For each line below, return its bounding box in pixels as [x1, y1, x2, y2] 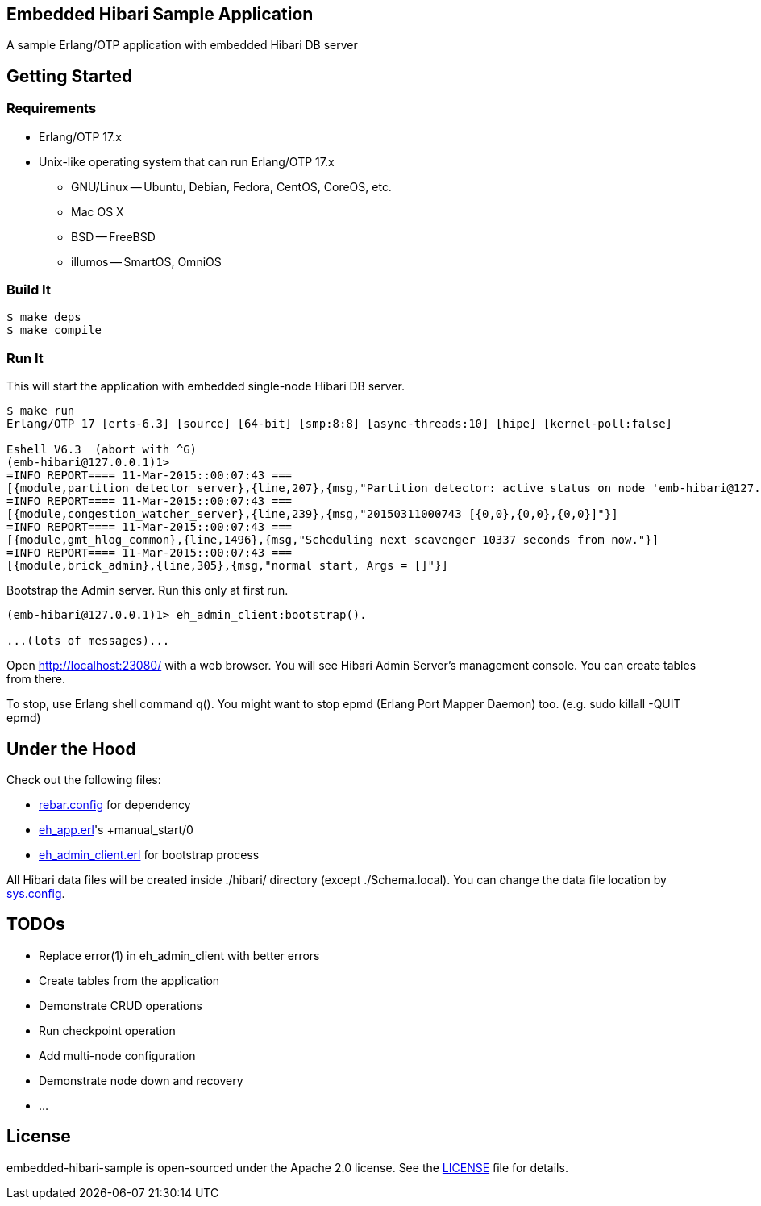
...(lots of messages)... [6, 634, 170, 648]
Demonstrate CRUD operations [39, 998, 202, 1012]
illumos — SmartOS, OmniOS [71, 254, 222, 269]
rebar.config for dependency [39, 797, 191, 812]
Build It [6, 282, 51, 298]
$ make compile [6, 323, 102, 337]
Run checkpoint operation [39, 1023, 176, 1037]
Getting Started [6, 65, 133, 86]
